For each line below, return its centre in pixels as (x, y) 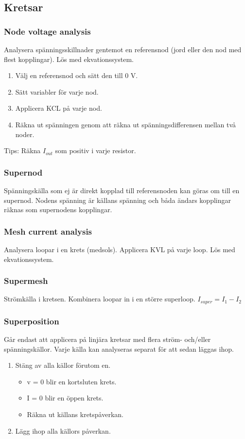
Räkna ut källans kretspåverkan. (75, 414)
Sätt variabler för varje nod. (57, 91)
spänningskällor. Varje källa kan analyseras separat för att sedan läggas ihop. (119, 349)
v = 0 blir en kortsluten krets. (72, 381)
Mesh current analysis (48, 231)
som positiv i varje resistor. (96, 150)
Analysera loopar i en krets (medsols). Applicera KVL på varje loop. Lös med (120, 249)
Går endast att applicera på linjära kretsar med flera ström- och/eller (107, 339)
